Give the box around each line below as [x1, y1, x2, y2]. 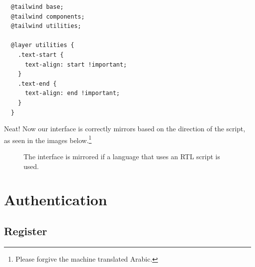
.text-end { [18, 80, 57, 87]
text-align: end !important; [25, 90, 120, 97]
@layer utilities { [11, 42, 75, 49]
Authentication [4, 190, 107, 210]
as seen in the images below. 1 [4, 133, 92, 145]
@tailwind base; [11, 3, 64, 10]
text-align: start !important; [25, 61, 127, 68]
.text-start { [18, 51, 64, 58]
